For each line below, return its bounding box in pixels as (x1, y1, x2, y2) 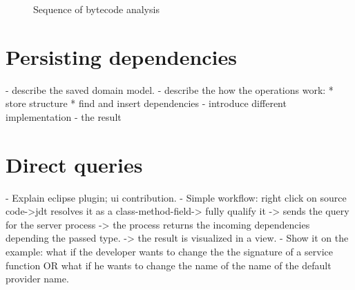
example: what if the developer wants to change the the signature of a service (6, 244, 333, 258)
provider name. (6, 271, 69, 286)
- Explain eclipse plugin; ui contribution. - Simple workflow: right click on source (6, 190, 347, 204)
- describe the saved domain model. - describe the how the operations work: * (6, 82, 334, 97)
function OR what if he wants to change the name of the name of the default (6, 258, 332, 272)
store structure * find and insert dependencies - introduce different (6, 96, 287, 110)
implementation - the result (6, 109, 122, 124)
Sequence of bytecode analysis (33, 2, 160, 16)
